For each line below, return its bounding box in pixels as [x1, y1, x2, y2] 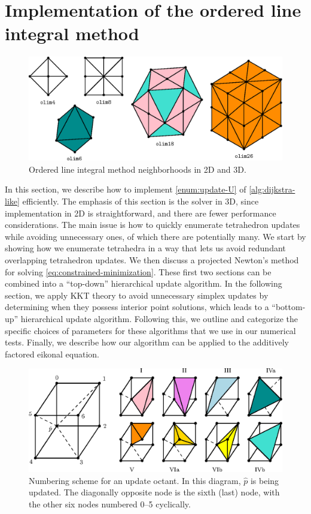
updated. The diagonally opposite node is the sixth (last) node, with [29, 486, 280, 498]
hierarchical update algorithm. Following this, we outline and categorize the [20, 312, 298, 324]
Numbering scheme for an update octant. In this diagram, [29, 474, 241, 486]
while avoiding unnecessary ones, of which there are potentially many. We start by [5, 230, 306, 242]
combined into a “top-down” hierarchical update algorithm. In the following [5, 277, 282, 290]
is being [250, 474, 279, 486]
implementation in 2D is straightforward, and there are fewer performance [5, 206, 276, 219]
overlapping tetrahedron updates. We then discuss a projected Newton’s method [5, 253, 299, 266]
